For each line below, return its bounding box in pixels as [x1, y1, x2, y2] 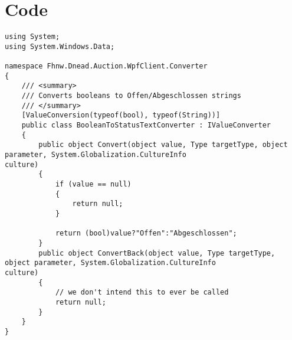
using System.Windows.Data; [5, 42, 115, 51]
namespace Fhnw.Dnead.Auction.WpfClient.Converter [5, 62, 208, 71]
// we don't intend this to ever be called [55, 288, 229, 297]
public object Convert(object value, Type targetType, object [38, 140, 288, 149]
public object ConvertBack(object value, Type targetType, [38, 249, 275, 257]
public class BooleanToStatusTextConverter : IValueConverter [21, 121, 271, 130]
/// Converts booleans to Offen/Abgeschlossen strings [21, 91, 241, 100]
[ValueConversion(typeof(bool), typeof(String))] [21, 111, 221, 120]
